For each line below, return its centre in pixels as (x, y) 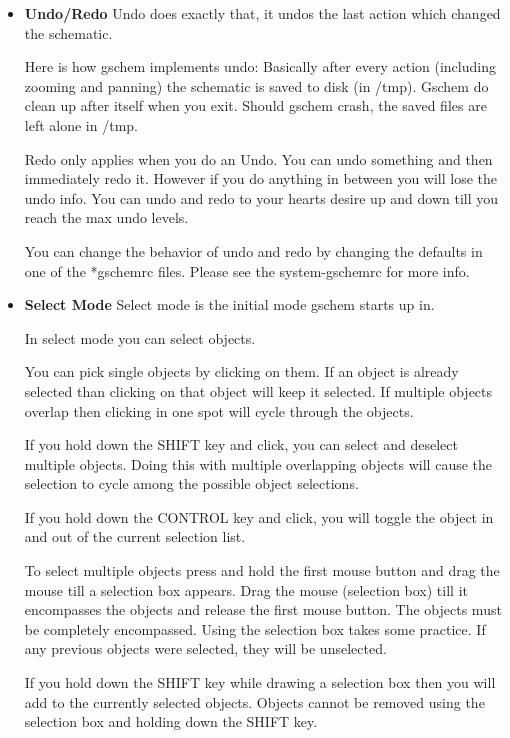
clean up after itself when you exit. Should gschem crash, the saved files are (255, 105)
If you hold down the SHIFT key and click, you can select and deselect (241, 444)
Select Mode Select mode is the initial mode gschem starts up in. (229, 304)
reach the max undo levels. (106, 217)
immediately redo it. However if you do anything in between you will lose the (261, 178)
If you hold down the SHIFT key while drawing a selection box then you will (260, 682)
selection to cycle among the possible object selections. (191, 483)
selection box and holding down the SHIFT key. (171, 721)
